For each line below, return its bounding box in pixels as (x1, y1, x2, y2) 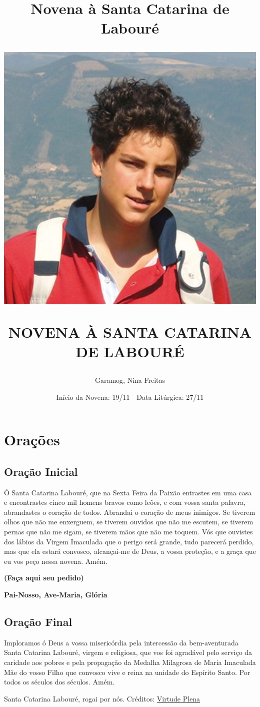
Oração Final (4, 614, 72, 629)
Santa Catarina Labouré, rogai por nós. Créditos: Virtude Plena (4, 693, 200, 703)
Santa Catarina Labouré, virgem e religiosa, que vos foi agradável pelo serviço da (4, 647, 252, 657)
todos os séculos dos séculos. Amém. (4, 676, 115, 687)
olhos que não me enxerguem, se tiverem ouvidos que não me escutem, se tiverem (4, 516, 253, 527)
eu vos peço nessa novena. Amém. (4, 555, 107, 566)
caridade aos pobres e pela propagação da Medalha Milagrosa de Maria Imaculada (4, 657, 256, 667)
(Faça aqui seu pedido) (4, 572, 84, 583)
